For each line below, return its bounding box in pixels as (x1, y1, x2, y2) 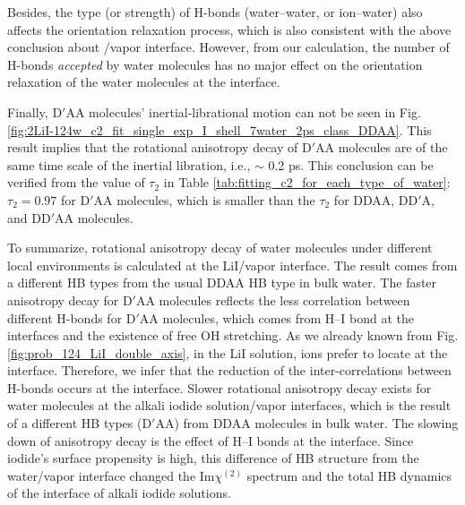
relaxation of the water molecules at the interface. (7, 73, 280, 91)
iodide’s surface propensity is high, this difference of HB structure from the (7, 449, 419, 467)
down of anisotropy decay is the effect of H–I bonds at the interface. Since (7, 431, 414, 449)
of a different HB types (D (7, 414, 152, 432)
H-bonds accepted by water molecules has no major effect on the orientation (7, 55, 423, 73)
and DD (7, 208, 51, 227)
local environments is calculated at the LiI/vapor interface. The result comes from (7, 255, 458, 274)
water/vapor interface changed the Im (7, 466, 215, 484)
